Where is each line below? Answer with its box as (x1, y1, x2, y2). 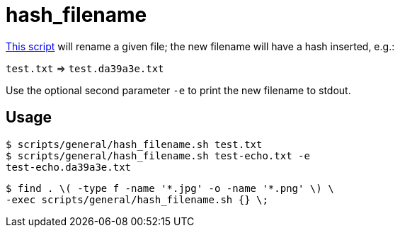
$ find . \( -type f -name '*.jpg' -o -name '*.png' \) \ (6, 182, 334, 194)
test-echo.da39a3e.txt (6, 161, 132, 173)
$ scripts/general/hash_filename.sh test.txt (6, 138, 263, 150)
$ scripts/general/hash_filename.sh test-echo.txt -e (6, 149, 310, 161)
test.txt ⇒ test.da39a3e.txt (6, 62, 164, 74)
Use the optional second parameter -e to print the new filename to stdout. (6, 84, 351, 96)
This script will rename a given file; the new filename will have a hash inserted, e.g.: (6, 40, 395, 52)
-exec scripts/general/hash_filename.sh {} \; (6, 193, 268, 205)
